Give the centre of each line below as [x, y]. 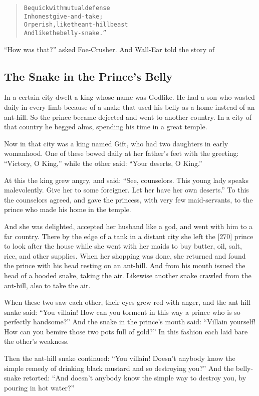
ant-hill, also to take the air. [47, 285]
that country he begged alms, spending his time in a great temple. [106, 127]
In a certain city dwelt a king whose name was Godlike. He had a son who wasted [129, 97]
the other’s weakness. [37, 341]
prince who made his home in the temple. [68, 209]
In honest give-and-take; [63, 16]
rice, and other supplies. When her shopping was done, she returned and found [125, 255]
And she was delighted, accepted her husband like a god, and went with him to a [128, 226]
